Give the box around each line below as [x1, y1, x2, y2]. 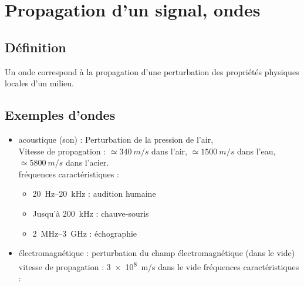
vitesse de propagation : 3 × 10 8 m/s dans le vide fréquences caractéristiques [18, 258, 299, 272]
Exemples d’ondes [5, 106, 116, 124]
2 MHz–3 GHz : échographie [32, 227, 137, 239]
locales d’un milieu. [5, 77, 74, 89]
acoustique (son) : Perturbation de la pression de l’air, [18, 133, 214, 145]
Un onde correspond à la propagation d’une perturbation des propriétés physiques [5, 65, 299, 78]
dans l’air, [151, 144, 187, 157]
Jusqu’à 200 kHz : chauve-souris [32, 207, 149, 219]
